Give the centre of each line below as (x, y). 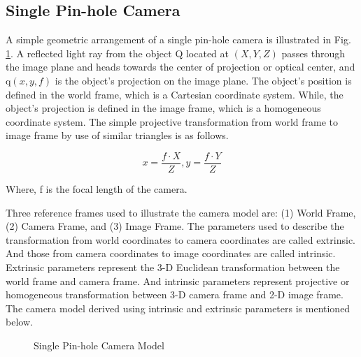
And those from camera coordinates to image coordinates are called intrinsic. (171, 253)
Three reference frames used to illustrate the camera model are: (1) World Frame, (181, 212)
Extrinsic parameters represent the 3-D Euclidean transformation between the (173, 267)
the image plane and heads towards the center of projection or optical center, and (180, 67)
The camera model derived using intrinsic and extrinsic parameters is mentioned (178, 308)
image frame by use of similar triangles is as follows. (117, 135)
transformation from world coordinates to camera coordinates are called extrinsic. (180, 239)
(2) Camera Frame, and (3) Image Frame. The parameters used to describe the (175, 226)
